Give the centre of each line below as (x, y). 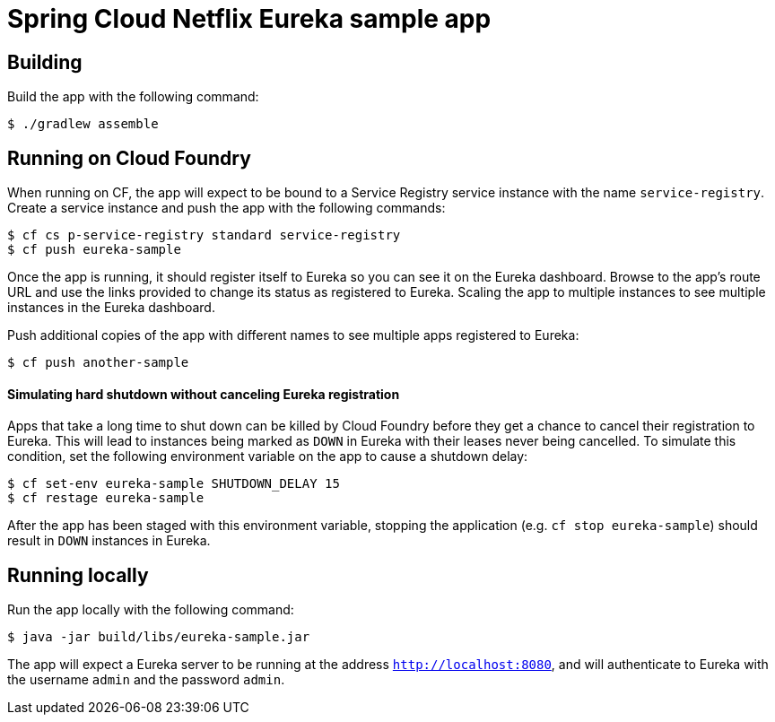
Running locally (78, 575)
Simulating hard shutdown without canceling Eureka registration (204, 394)
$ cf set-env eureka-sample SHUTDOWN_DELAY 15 (174, 484)
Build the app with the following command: (133, 97)
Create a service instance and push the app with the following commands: (226, 208)
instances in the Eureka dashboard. (111, 308)
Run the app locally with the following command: (151, 610)
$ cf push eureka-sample (94, 250)
